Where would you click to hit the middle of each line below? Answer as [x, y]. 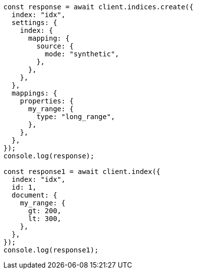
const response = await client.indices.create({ [98, 7]
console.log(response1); [51, 250]
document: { [34, 195]
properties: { [47, 101]
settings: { [34, 23]
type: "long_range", [76, 117]
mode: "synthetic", [82, 54]
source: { [55, 46]
